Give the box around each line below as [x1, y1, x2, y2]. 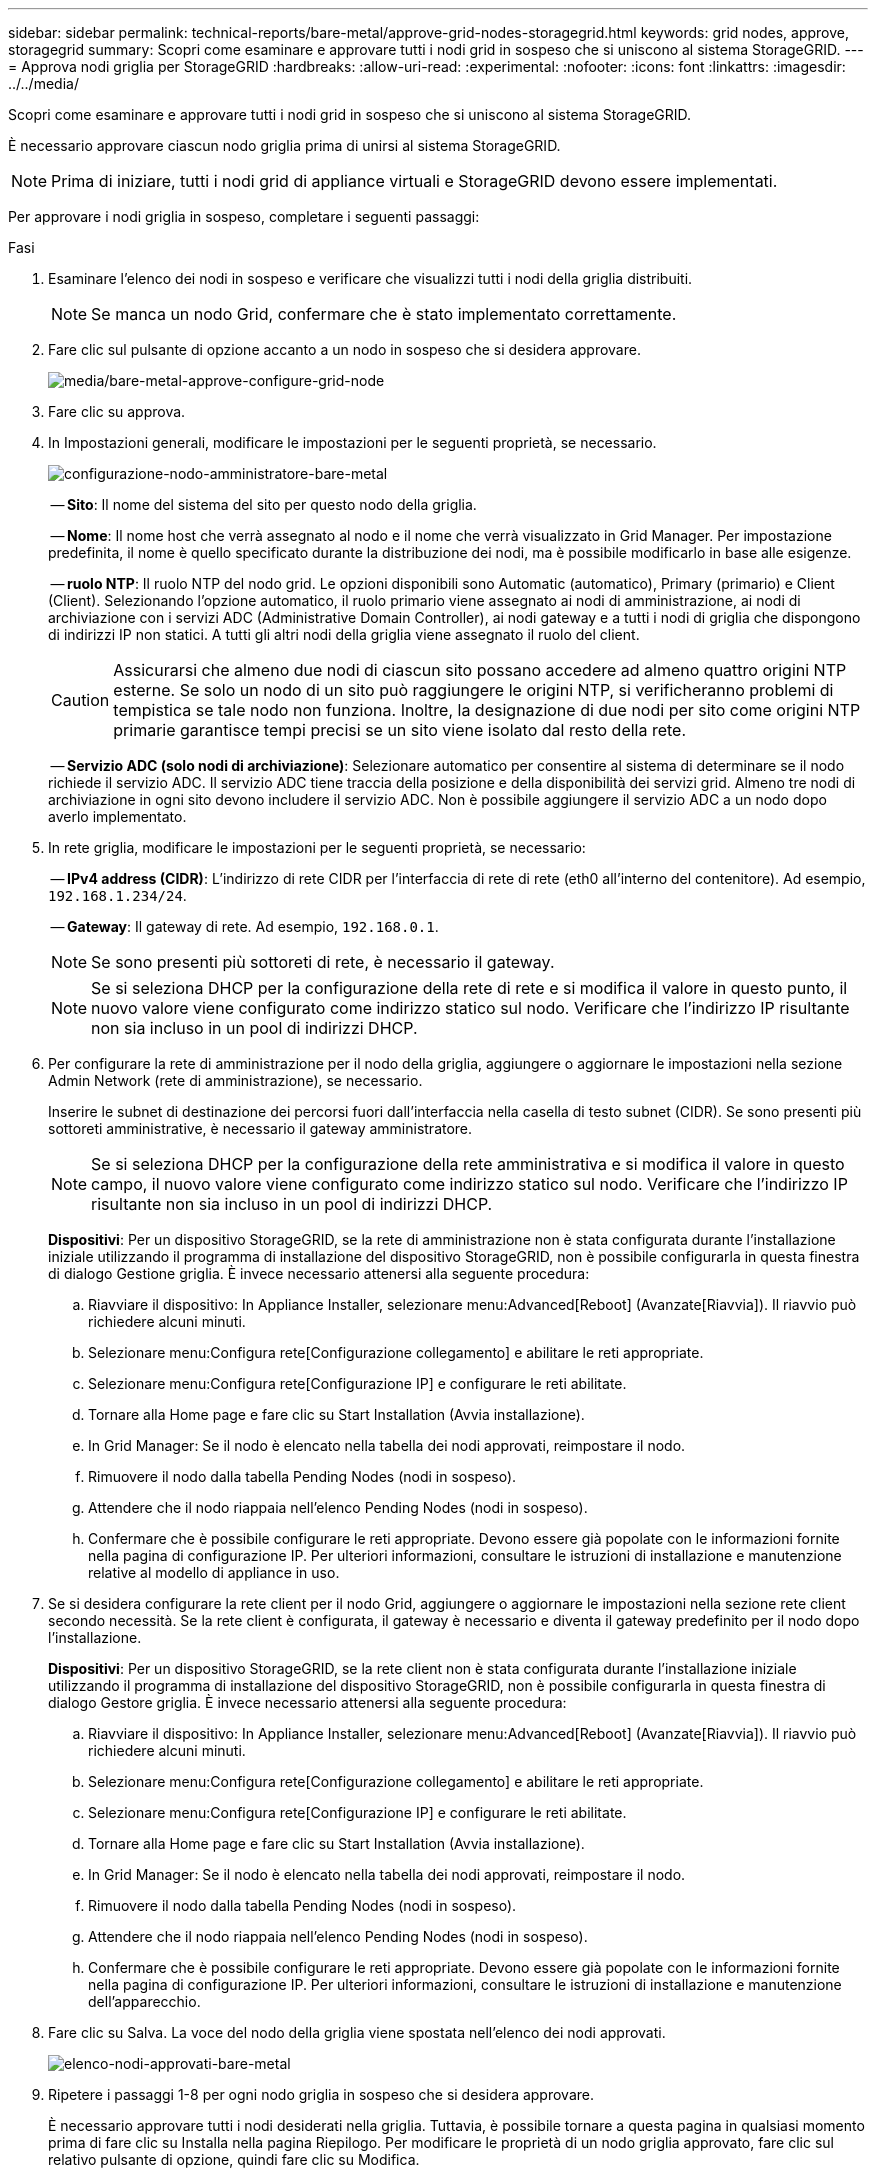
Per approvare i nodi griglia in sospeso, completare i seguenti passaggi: [8, 208, 480, 225]
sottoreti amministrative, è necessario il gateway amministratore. [48, 1120, 473, 1137]
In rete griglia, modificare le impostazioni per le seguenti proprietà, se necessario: [48, 839, 586, 856]
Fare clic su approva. [48, 403, 186, 420]
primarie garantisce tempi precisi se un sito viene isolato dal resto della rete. [113, 720, 687, 740]
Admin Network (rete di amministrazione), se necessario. [48, 1072, 423, 1089]
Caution [51, 690, 110, 710]
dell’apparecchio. [88, 1993, 201, 2010]
